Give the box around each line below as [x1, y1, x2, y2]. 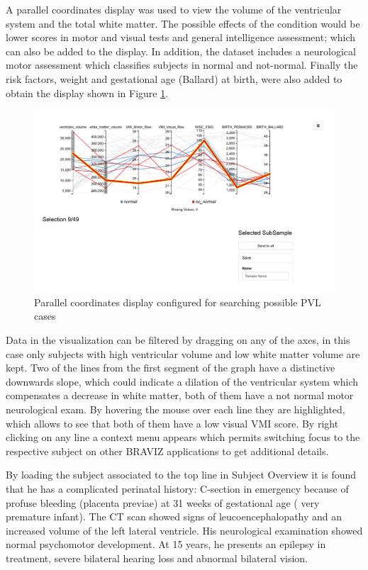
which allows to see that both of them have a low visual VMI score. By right [6, 415, 339, 430]
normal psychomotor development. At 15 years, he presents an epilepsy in [6, 537, 326, 552]
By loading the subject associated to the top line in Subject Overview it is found [6, 467, 357, 482]
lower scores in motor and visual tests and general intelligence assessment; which [6, 30, 356, 45]
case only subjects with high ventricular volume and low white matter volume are [6, 346, 360, 361]
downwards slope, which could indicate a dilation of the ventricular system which [6, 374, 359, 389]
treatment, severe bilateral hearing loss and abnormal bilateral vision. [6, 550, 308, 565]
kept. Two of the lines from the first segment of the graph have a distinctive [6, 360, 335, 375]
